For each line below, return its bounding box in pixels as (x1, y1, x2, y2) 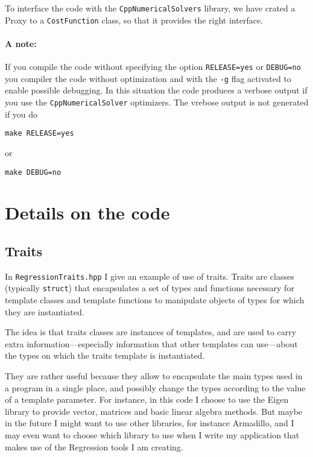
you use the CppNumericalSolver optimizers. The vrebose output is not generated (5, 96, 309, 109)
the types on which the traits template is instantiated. (5, 349, 205, 362)
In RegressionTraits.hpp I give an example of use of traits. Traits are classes (5, 269, 294, 282)
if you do (5, 107, 38, 120)
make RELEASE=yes (5, 129, 74, 138)
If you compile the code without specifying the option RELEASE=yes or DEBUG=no (5, 60, 301, 73)
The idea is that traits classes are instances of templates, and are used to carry (5, 326, 297, 338)
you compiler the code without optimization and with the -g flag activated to (5, 72, 291, 84)
